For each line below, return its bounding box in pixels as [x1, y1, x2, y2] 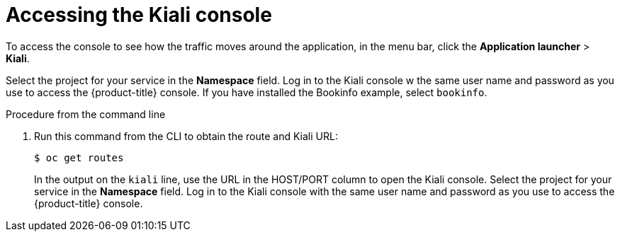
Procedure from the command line [6, 108, 166, 120]
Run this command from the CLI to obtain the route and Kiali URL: [34, 129, 338, 142]
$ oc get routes [34, 151, 124, 163]
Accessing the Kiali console [6, 3, 272, 27]
